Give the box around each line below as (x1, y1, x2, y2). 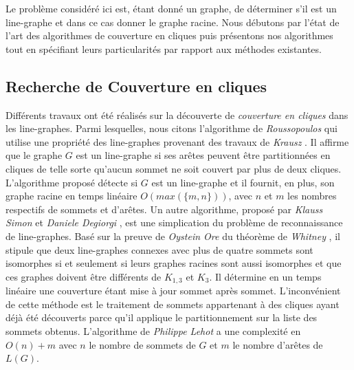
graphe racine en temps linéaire (5, 188, 137, 203)
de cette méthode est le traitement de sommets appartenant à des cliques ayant (5, 296, 340, 311)
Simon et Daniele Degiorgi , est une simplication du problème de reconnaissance (5, 215, 343, 230)
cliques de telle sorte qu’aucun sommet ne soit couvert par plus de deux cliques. (5, 161, 342, 175)
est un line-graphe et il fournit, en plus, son (151, 175, 335, 189)
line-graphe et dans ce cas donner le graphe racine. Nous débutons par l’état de (5, 14, 340, 29)
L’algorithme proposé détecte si (5, 175, 138, 189)
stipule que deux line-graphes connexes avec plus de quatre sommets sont (5, 242, 313, 257)
